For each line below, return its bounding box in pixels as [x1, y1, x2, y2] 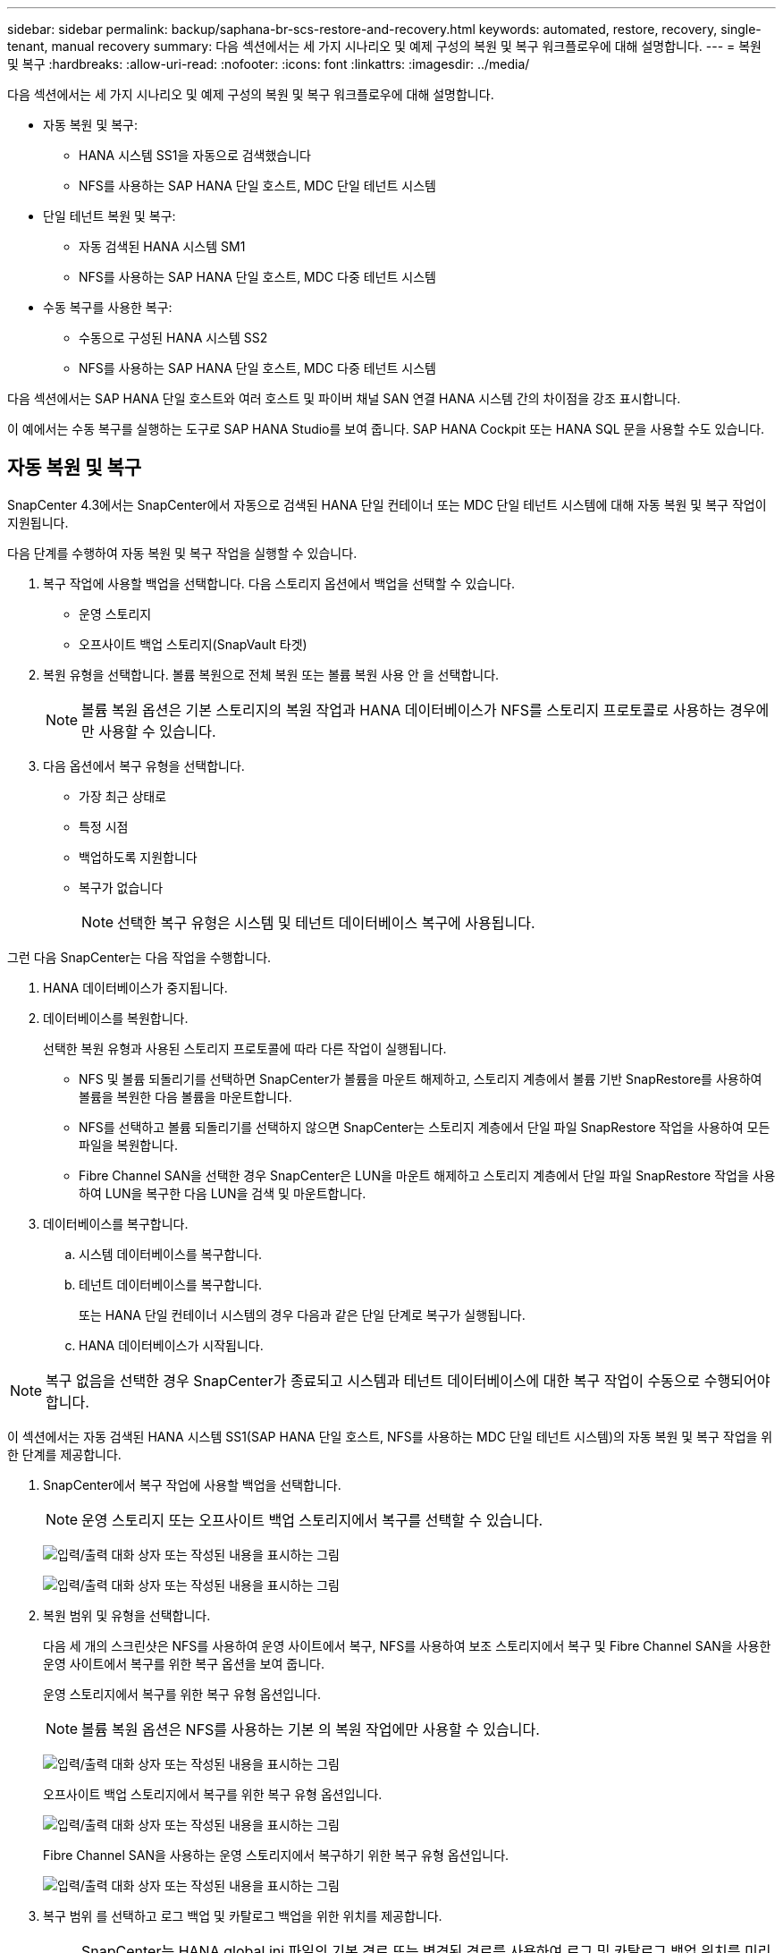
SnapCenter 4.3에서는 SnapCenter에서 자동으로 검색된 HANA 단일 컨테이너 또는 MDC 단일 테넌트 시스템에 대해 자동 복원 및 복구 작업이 [7, 496, 767, 512]
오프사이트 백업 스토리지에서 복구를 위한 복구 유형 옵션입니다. [43, 1786, 383, 1802]
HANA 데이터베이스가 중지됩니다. [43, 979, 228, 995]
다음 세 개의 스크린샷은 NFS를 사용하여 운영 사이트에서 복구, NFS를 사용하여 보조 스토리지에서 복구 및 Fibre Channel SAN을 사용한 [43, 1637, 771, 1653]
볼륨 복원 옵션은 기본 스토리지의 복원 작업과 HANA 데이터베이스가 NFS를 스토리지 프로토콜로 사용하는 [81, 700, 726, 719]
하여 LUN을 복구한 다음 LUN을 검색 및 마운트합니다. [79, 1185, 366, 1201]
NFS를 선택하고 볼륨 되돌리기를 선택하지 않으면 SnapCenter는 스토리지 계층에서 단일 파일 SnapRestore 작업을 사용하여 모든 [79, 1119, 770, 1135]
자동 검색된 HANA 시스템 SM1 [79, 239, 246, 254]
